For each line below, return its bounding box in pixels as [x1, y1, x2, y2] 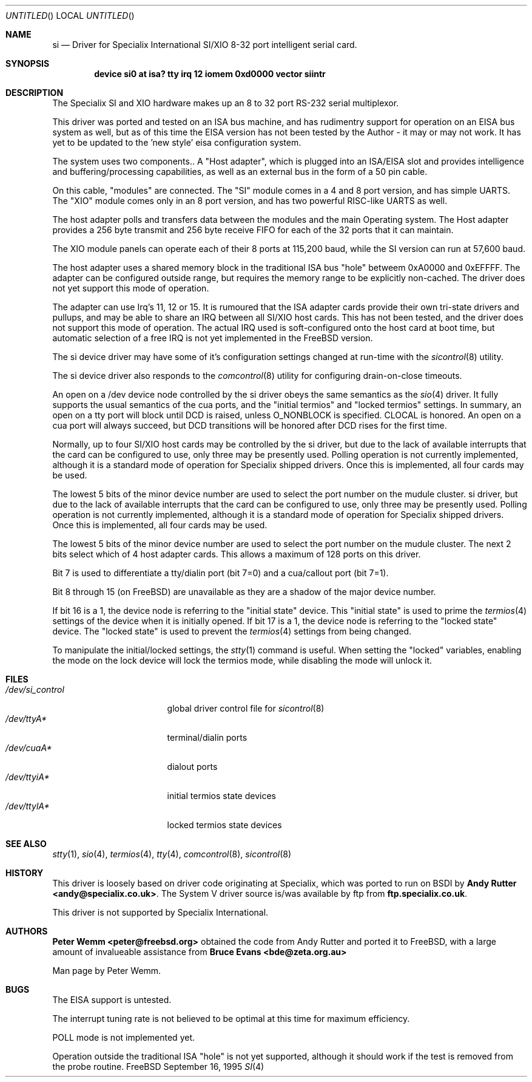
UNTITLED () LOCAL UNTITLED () [5, 10, 135, 21]
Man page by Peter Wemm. [52, 965, 161, 976]
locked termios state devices [167, 820, 282, 830]
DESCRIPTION [5, 87, 64, 98]
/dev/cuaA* [5, 743, 52, 753]
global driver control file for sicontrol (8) [167, 703, 325, 713]
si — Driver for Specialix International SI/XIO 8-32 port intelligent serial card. [52, 39, 357, 50]
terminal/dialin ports [167, 732, 247, 743]
